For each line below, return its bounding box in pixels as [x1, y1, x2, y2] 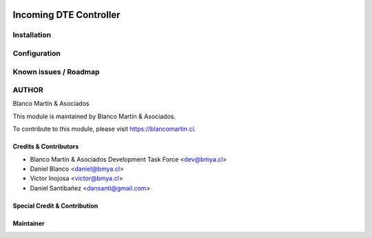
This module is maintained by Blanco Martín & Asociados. [12, 112, 176, 120]
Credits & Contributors [12, 142, 79, 151]
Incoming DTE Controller [12, 9, 121, 21]
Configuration [12, 48, 61, 58]
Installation [12, 30, 52, 40]
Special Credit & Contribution [12, 202, 99, 210]
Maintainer [12, 219, 45, 227]
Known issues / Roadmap [12, 67, 100, 76]
